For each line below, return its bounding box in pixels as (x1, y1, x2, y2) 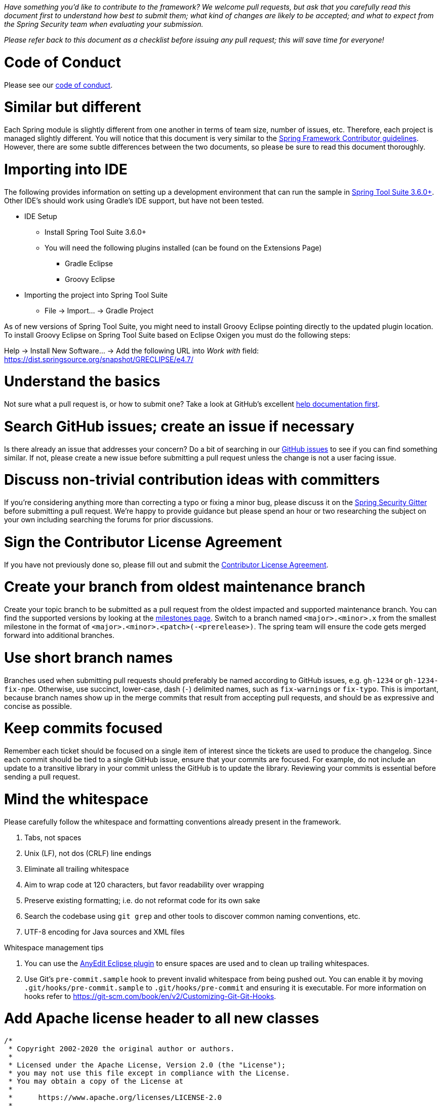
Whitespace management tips (4, 943, 104, 952)
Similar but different (4, 98, 141, 116)
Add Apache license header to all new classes (4, 1010, 319, 1027)
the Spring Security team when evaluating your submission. (4, 20, 204, 28)
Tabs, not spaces (24, 833, 82, 842)
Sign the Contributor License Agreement (4, 533, 282, 551)
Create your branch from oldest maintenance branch (4, 578, 366, 596)
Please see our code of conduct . (4, 80, 113, 89)
